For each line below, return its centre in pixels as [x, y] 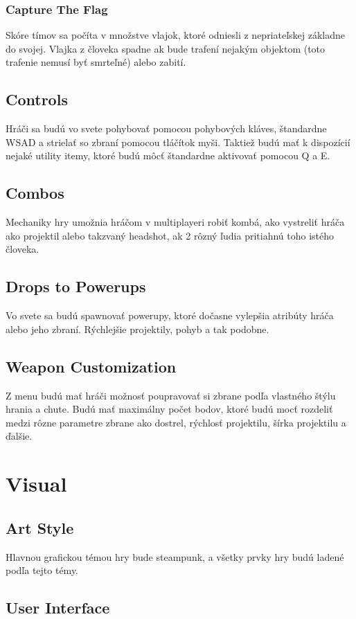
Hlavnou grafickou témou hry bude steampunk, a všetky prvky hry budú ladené [175, 556]
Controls [37, 99]
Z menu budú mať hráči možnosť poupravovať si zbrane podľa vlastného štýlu [171, 395]
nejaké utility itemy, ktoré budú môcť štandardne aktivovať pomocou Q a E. [168, 155]
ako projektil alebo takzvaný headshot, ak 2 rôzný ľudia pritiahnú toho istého [170, 235]
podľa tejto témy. [42, 570]
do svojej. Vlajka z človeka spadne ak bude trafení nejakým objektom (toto [166, 48]
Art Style [40, 527]
